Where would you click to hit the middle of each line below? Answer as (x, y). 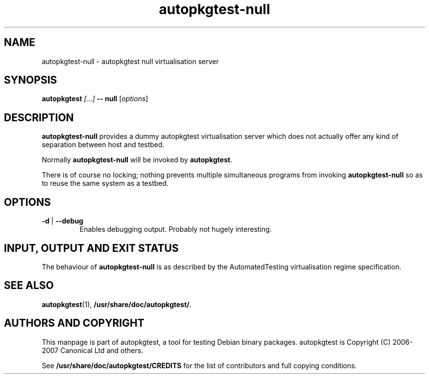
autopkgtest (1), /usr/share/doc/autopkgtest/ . (117, 304)
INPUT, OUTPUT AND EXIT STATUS (91, 248)
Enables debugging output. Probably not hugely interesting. (176, 229)
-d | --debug (62, 221)
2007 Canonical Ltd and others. (93, 350)
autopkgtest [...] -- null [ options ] (95, 99)
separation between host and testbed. (103, 145)
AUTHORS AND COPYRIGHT (74, 323)
